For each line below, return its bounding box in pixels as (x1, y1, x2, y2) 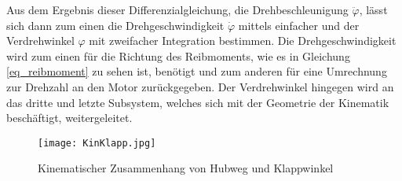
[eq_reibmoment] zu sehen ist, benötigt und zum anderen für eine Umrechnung (6, 63, 387, 79)
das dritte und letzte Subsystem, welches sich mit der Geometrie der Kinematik (6, 94, 389, 110)
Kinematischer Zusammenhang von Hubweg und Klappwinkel (38, 160, 334, 176)
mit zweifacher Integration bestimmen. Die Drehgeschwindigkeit (89, 32, 397, 49)
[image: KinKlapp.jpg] (38, 137, 156, 149)
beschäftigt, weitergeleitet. (6, 109, 133, 126)
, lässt (359, 2, 388, 17)
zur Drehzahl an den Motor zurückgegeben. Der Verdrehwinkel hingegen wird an (6, 78, 394, 94)
